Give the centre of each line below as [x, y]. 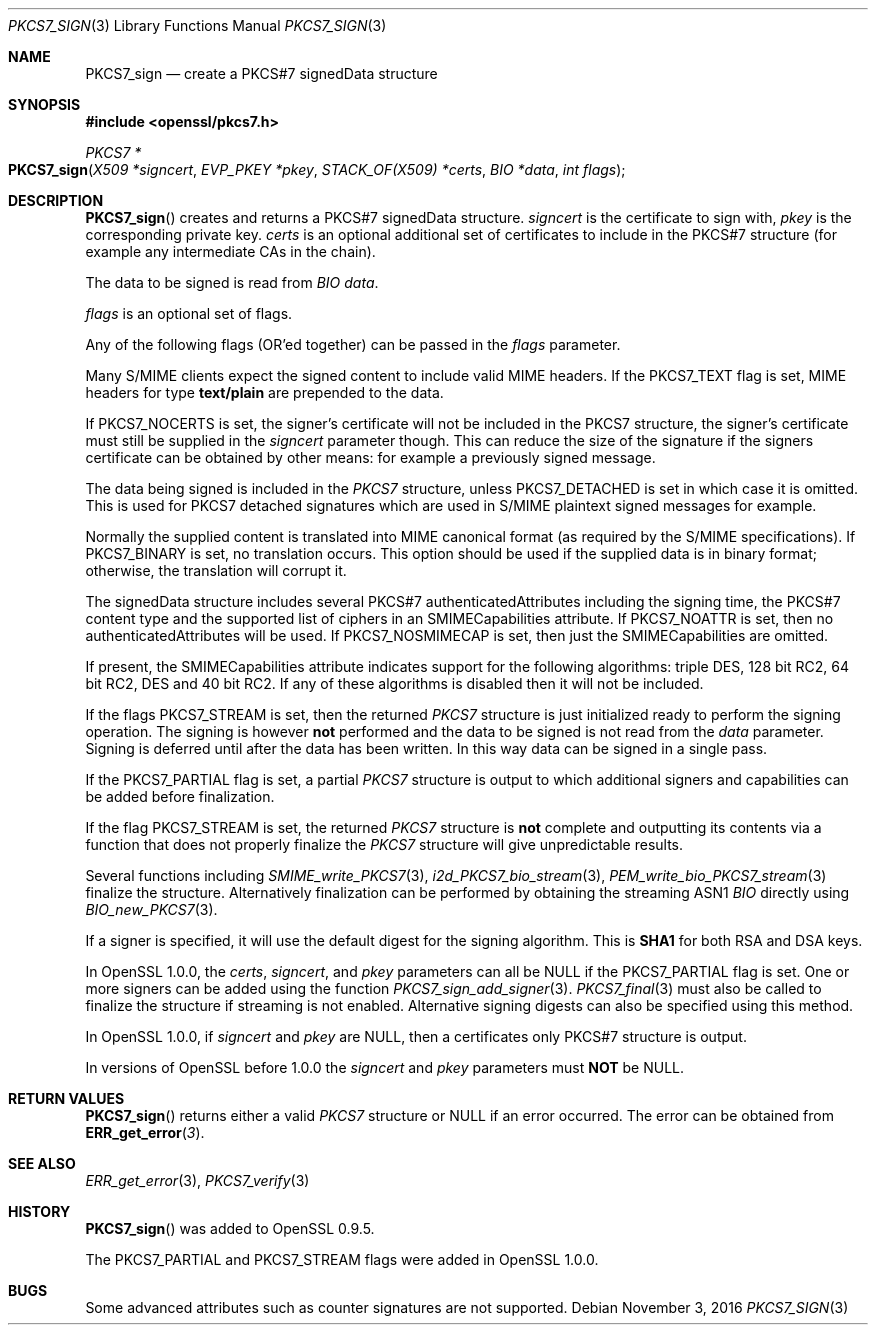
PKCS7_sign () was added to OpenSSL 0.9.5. [230, 1228]
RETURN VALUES [66, 1098]
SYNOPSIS [44, 104]
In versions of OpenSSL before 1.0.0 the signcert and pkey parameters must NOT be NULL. [385, 1067]
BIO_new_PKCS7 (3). [151, 909]
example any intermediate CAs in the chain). [230, 251]
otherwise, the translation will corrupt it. [216, 570]
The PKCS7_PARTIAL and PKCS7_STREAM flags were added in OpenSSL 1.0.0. [342, 1259]
